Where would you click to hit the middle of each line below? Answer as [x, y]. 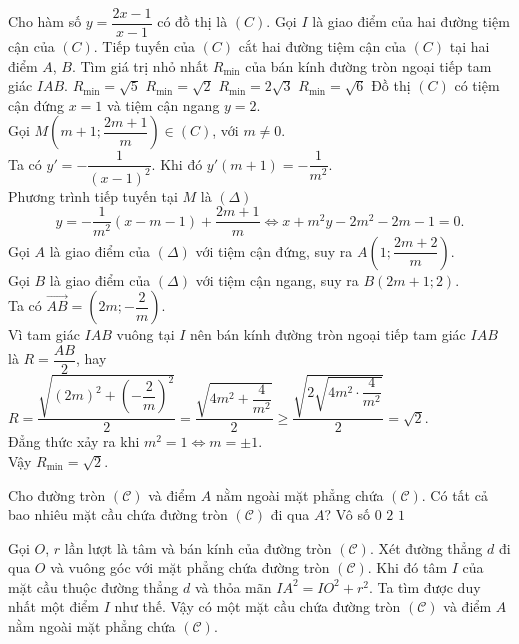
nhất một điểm [53, 606]
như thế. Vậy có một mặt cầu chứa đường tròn [257, 606]
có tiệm [477, 85]
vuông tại [145, 334]
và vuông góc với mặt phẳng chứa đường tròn [190, 567]
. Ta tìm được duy [424, 586]
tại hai [469, 46]
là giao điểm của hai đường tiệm [411, 21]
